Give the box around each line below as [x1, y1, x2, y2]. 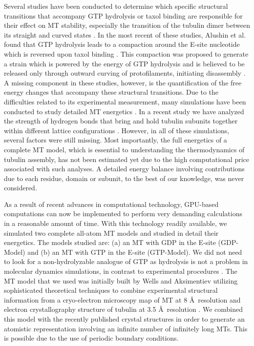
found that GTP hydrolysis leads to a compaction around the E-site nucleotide [4, 39, 240, 49]
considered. [4, 183, 37, 193]
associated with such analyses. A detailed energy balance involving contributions [4, 163, 245, 174]
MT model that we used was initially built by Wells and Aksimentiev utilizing [4, 275, 238, 285]
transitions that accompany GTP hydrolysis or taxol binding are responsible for [4, 10, 243, 20]
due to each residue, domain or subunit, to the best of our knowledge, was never [4, 173, 244, 183]
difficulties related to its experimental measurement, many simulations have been [4, 96, 246, 106]
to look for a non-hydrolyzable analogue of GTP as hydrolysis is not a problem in [4, 256, 248, 266]
